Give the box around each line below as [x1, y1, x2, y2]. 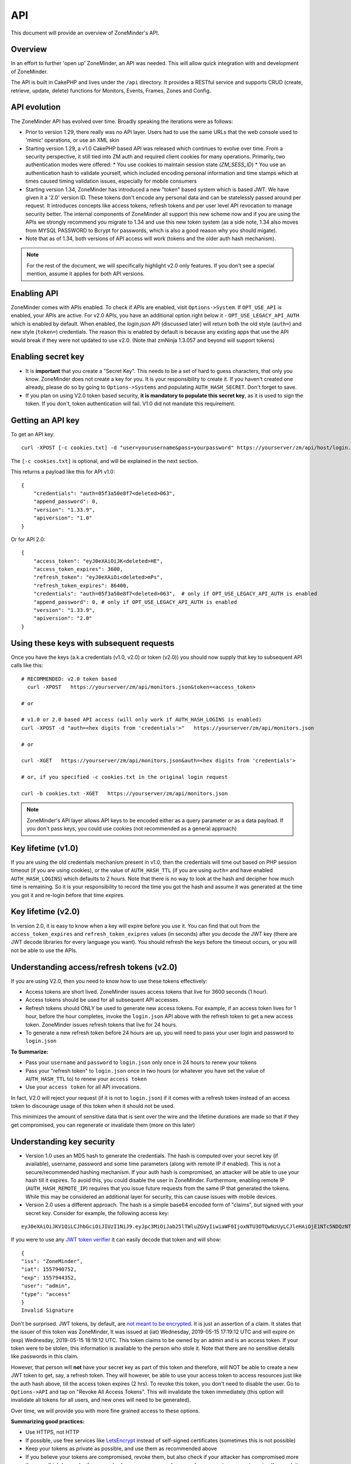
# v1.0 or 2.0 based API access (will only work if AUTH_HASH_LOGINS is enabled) [21, 716, 262, 723]
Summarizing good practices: [11, 1418, 85, 1425]
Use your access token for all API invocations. [25, 1083, 142, 1090]
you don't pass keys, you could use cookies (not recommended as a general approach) [26, 825, 237, 832]
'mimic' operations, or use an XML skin [25, 136, 119, 143]
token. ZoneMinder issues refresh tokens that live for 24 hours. [25, 1021, 178, 1028]
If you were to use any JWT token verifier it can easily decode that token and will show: [11, 1236, 222, 1243]
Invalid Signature [21, 1307, 74, 1314]
